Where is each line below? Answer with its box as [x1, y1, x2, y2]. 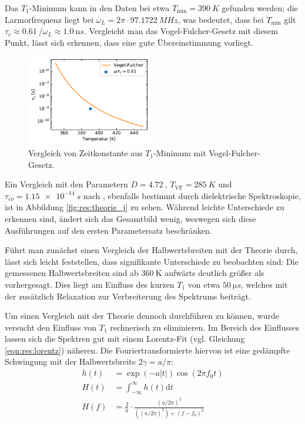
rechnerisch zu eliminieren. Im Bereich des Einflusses [110, 321, 299, 333]
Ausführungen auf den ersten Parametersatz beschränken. [5, 224, 212, 236]
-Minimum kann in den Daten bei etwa [29, 2, 170, 14]
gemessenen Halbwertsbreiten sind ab [5, 267, 139, 279]
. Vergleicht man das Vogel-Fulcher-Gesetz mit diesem [83, 25, 278, 37]
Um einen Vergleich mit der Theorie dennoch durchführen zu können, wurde [5, 309, 279, 322]
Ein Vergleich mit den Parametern [5, 178, 128, 190]
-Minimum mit [153, 146, 206, 159]
